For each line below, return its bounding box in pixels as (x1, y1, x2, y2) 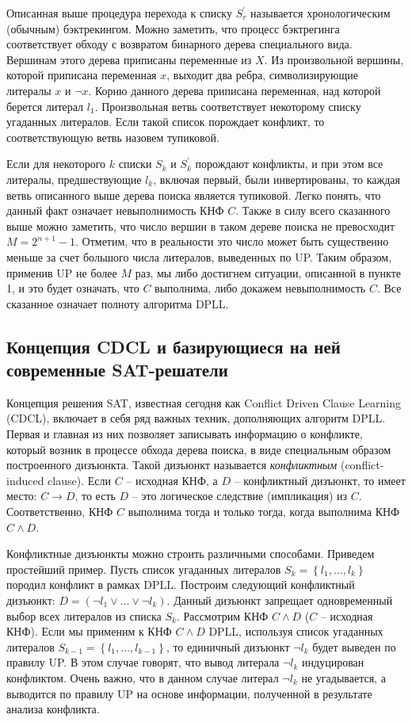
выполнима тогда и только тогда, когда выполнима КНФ (128, 503, 400, 520)
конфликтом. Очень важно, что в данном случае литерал (6, 669, 279, 686)
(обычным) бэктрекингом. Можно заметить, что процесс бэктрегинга (6, 20, 340, 36)
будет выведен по (312, 638, 396, 655)
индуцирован (302, 654, 364, 670)
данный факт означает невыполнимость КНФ (6, 202, 224, 219)
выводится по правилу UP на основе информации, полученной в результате (6, 685, 372, 701)
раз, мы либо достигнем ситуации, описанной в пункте (135, 264, 402, 281)
